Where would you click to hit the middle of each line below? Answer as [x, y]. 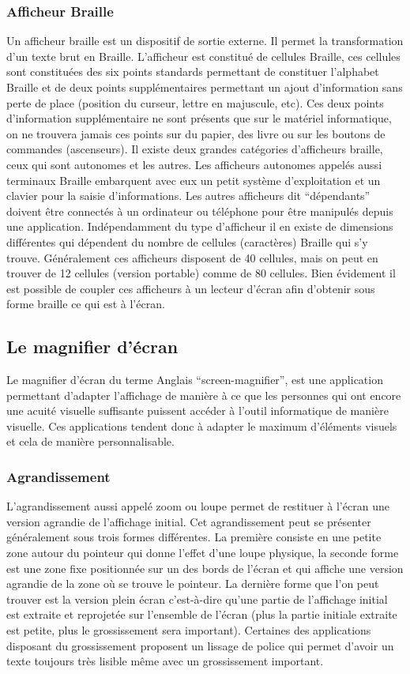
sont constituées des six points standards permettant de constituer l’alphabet [193, 72]
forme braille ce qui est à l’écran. [86, 304]
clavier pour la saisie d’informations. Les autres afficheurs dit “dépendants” [188, 196]
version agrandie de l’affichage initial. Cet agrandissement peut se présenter [189, 521]
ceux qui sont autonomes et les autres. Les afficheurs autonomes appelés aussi [194, 164]
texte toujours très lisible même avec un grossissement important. [165, 661]
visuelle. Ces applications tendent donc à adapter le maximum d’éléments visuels [202, 425]
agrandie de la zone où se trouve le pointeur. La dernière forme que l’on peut [193, 584]
